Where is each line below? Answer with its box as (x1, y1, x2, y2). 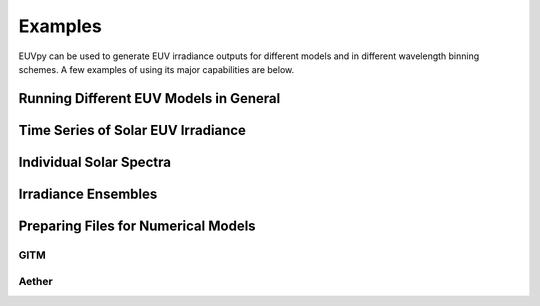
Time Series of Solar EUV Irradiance (18, 121, 247, 139)
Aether (18, 275, 54, 289)
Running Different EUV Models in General (18, 90, 281, 107)
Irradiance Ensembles (18, 185, 158, 202)
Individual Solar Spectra (18, 153, 172, 170)
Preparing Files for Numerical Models (18, 217, 256, 234)
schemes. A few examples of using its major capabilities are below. (18, 63, 295, 75)
